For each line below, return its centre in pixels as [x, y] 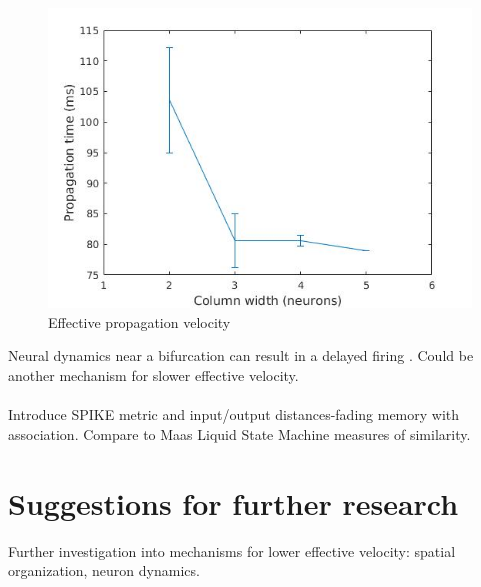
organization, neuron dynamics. [104, 570]
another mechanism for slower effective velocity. [153, 375]
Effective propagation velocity [139, 321]
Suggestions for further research [233, 502]
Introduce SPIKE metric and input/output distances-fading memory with [234, 414]
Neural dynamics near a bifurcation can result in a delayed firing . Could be [241, 355]
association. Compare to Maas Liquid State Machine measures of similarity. [239, 433]
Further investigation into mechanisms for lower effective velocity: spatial [232, 550]
